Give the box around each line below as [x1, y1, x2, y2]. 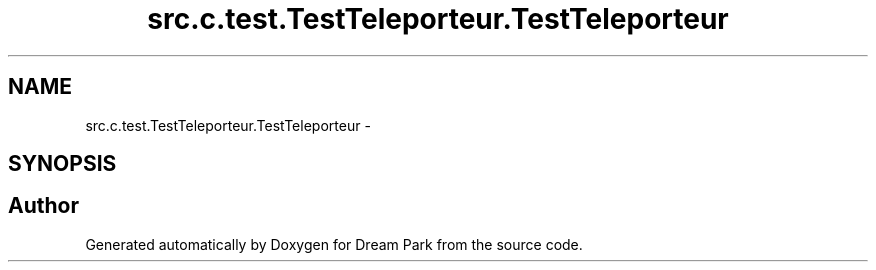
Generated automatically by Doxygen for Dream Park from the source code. [85, 235, 583, 253]
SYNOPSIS [8, 151, 117, 177]
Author [8, 193, 79, 219]
